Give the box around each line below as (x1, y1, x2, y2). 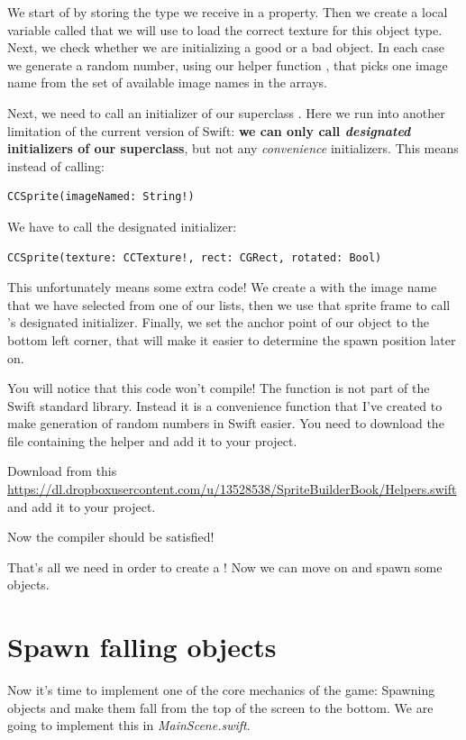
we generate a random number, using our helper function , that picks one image (7, 55, 448, 74)
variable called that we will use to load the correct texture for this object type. (7, 20, 443, 39)
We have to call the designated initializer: (7, 216, 237, 235)
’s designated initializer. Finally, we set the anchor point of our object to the (7, 313, 430, 332)
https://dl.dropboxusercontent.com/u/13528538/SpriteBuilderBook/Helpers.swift (7, 480, 457, 498)
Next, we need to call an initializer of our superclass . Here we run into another (7, 103, 445, 122)
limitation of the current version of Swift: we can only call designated (7, 121, 411, 140)
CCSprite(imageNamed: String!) (7, 190, 195, 204)
